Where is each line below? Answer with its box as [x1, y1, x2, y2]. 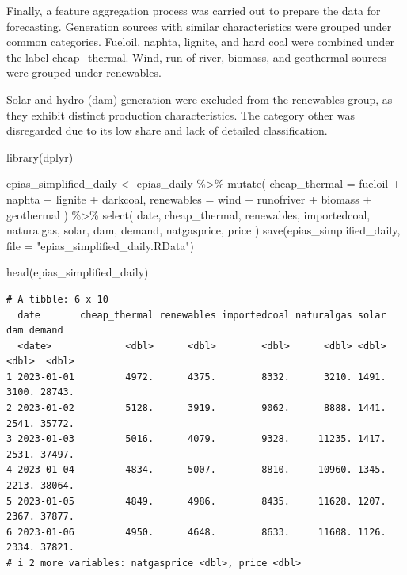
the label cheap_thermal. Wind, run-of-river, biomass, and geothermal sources [6, 48, 387, 65]
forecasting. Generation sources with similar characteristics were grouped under [6, 17, 392, 34]
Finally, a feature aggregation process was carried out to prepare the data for [6, 2, 381, 18]
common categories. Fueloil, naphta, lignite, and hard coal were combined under [6, 33, 395, 50]
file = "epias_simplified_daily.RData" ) [6, 237, 195, 253]
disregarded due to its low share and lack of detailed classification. [6, 122, 328, 139]
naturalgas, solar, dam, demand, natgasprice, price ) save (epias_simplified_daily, [6, 222, 401, 238]
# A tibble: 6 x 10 [6, 293, 108, 305]
